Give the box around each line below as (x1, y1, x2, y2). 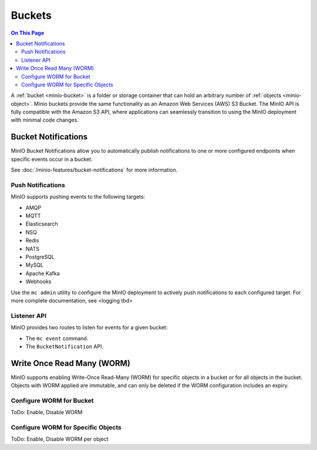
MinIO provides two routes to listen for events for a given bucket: (11, 324, 168, 331)
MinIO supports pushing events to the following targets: (11, 193, 146, 200)
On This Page (11, 29, 45, 36)
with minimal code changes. (11, 116, 79, 123)
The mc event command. (25, 335, 89, 342)
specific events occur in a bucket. (11, 156, 93, 163)
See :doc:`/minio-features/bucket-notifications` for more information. (11, 166, 178, 173)
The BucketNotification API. (25, 342, 104, 350)
